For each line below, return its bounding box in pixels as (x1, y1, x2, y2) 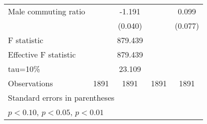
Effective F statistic (8, 49, 76, 60)
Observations (8, 77, 53, 89)
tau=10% (8, 63, 40, 74)
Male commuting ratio (8, 5, 85, 17)
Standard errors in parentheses (8, 92, 115, 103)
